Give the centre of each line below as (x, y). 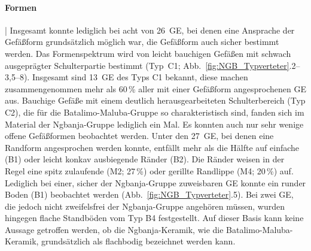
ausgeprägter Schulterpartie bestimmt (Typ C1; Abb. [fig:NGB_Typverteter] (147, 65)
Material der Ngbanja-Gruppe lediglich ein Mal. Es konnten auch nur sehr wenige (154, 124)
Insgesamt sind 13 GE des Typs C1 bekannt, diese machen (140, 77)
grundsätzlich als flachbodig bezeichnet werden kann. (138, 241)
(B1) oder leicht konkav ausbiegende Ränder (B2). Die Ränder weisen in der (145, 159)
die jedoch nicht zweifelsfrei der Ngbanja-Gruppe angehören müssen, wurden (145, 206)
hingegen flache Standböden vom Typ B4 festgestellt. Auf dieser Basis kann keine (154, 218)
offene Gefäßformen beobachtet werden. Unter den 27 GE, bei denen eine (139, 136)
